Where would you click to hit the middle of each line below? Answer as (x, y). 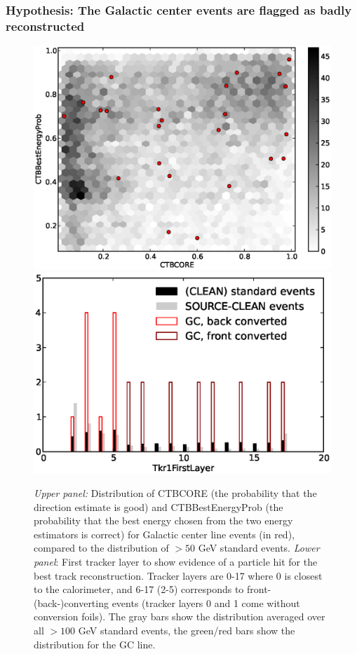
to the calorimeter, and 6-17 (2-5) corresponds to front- (153, 589)
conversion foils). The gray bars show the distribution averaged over (180, 616)
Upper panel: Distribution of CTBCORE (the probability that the (175, 493)
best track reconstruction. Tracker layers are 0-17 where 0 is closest (178, 575)
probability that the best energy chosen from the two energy (163, 520)
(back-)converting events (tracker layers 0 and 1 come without (167, 602)
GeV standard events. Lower (259, 548)
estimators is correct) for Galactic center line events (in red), (164, 534)
